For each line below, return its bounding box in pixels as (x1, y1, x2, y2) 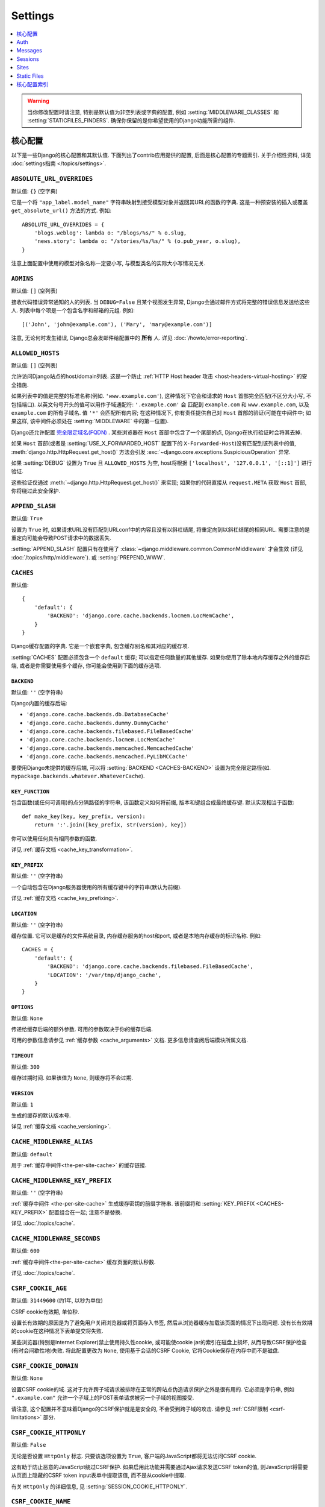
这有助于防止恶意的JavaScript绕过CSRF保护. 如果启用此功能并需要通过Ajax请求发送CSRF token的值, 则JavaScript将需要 (11, 1463, 308, 1470)
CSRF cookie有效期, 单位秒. (11, 1308, 79, 1315)
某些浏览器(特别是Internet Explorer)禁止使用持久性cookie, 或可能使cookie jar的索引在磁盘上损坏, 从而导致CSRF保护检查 (11, 1338, 307, 1345)
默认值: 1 (11, 1101, 34, 1108)
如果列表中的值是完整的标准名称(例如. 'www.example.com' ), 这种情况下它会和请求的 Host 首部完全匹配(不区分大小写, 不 (11, 392, 312, 400)
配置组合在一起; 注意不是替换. (48, 1209, 123, 1216)
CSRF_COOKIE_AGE (11, 1284, 67, 1292)
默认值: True (11, 515, 43, 522)
